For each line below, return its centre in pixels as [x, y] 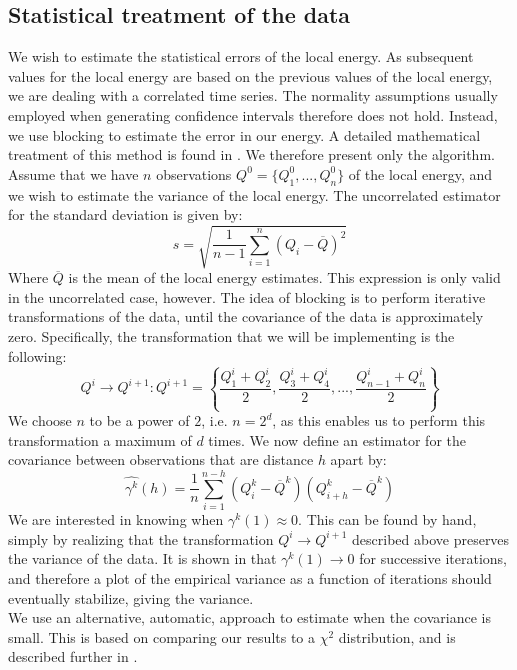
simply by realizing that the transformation [141, 538]
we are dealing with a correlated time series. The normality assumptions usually [253, 95]
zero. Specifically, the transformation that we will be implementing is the [231, 336]
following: [37, 355]
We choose [40, 420]
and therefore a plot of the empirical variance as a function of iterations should [250, 577]
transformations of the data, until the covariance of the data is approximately [246, 316]
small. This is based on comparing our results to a [162, 636]
